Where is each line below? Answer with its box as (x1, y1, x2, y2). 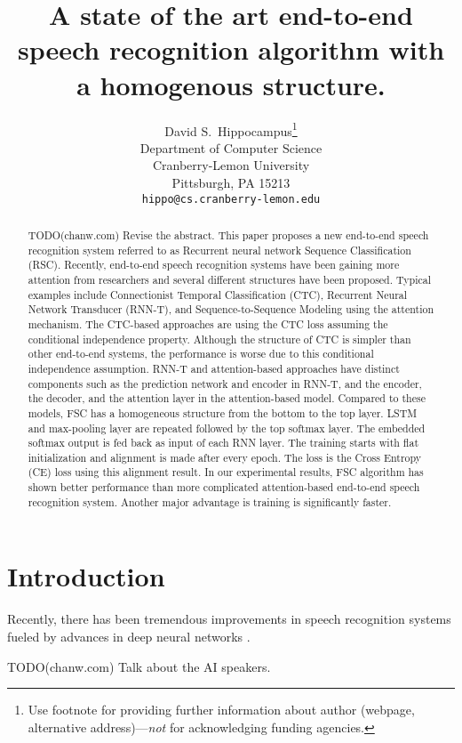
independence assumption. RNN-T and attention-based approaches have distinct (28, 360, 400, 376)
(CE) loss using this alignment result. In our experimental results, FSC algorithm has (28, 464, 424, 480)
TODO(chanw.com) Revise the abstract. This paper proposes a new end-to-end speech (28, 227, 429, 242)
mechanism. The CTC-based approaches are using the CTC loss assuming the (28, 316, 388, 331)
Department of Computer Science (139, 138, 323, 157)
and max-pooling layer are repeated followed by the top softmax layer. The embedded (28, 420, 426, 435)
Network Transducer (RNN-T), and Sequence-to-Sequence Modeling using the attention (28, 302, 434, 317)
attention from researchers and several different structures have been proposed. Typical (28, 271, 431, 287)
